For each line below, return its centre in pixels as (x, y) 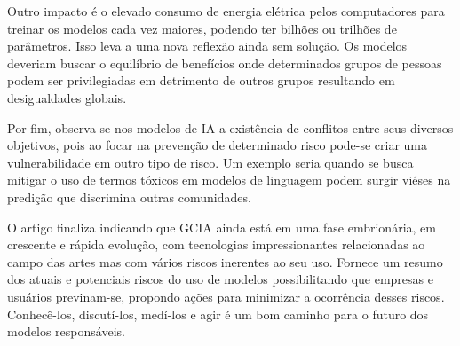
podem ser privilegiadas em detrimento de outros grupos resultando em (201, 80)
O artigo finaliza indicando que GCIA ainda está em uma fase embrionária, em (222, 227)
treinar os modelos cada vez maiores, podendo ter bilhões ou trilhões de (202, 28)
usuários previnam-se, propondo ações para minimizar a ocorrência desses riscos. (226, 296)
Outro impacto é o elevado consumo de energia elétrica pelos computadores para (226, 11)
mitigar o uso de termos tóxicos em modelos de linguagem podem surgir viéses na (229, 180)
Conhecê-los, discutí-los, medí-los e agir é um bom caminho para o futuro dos (218, 314)
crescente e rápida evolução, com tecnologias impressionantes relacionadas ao (216, 244)
